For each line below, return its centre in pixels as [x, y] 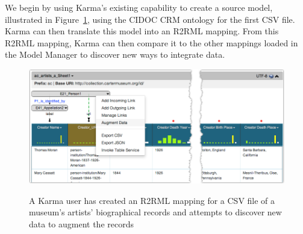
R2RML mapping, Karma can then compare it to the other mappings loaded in [151, 42]
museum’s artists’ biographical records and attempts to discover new [155, 212]
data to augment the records [81, 224]
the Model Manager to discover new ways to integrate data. [115, 54]
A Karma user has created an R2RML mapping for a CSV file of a [152, 200]
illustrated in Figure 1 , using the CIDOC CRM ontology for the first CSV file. [150, 19]
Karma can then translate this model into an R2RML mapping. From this [142, 31]
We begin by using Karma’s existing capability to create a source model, [139, 7]
